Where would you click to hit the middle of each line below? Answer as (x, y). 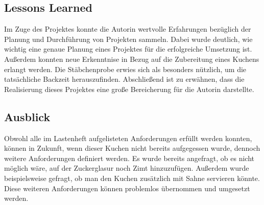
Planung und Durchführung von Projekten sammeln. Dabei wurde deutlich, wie (128, 39)
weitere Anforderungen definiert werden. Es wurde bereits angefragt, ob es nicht (129, 158)
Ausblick (27, 116)
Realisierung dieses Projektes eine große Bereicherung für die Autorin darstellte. (129, 89)
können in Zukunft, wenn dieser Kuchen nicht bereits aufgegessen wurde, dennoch (132, 148)
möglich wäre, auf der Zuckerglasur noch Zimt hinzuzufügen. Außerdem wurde (127, 168)
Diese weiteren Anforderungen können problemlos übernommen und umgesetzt (127, 188)
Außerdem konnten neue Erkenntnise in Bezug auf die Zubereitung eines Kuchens (132, 59)
